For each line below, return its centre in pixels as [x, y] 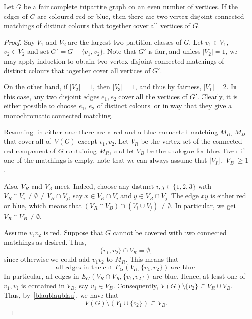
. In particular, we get [203, 205]
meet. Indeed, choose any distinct [104, 186]
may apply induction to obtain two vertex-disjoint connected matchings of [114, 60]
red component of [30, 150]
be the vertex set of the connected [192, 141]
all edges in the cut [84, 267]
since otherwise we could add [47, 259]
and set [38, 51]
